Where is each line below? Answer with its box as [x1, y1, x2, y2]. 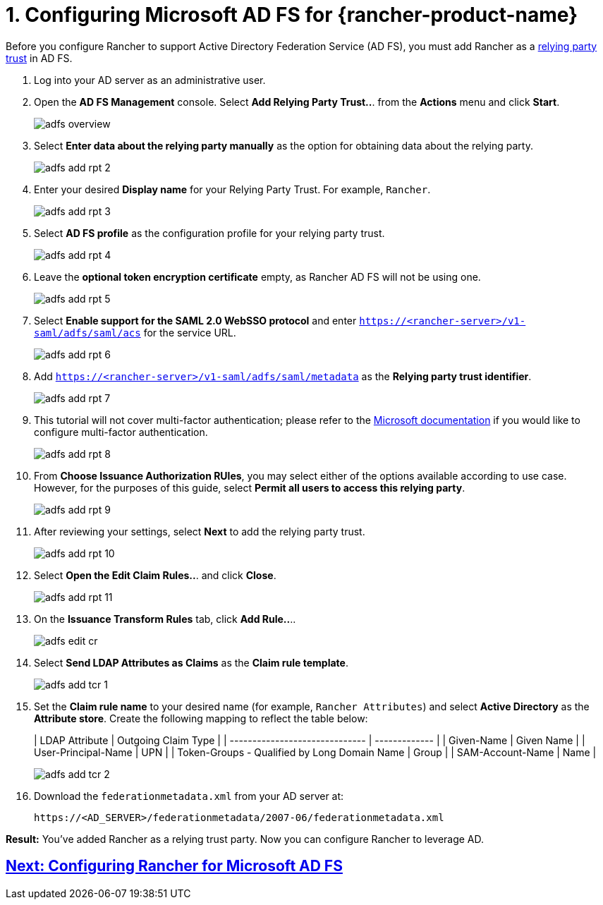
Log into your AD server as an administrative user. [34, 73, 266, 86]
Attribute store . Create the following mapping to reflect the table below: [34, 712, 368, 724]
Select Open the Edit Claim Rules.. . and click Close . [34, 569, 276, 581]
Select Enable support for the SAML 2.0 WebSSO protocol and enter [34, 314, 357, 327]
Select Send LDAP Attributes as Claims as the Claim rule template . [34, 656, 348, 669]
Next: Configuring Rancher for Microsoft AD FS [6, 857, 343, 875]
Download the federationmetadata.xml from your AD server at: [34, 789, 344, 802]
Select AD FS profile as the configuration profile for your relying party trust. [34, 226, 385, 239]
